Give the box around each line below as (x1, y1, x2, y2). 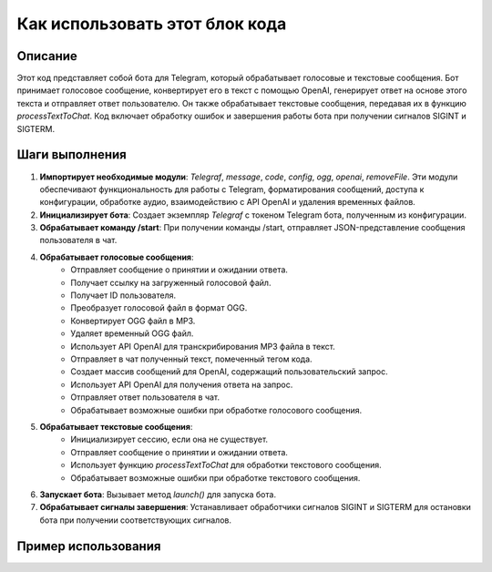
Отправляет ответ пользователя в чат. (70, 392, 220, 403)
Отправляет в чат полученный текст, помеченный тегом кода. (70, 353, 313, 364)
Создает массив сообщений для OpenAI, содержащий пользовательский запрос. (70, 366, 388, 377)
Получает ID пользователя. (70, 290, 177, 301)
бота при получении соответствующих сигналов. (39, 515, 232, 526)
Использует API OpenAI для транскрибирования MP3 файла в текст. (70, 341, 336, 352)
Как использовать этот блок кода (16, 14, 287, 34)
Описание (16, 48, 77, 64)
